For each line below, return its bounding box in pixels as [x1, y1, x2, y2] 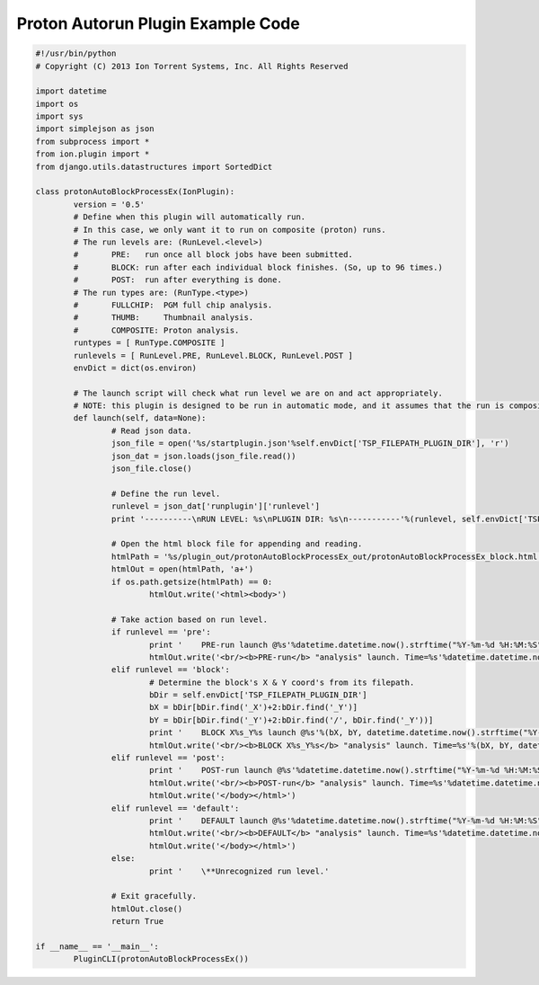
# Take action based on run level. [110, 614, 269, 625]
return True [110, 917, 164, 927]
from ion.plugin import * [35, 149, 150, 159]
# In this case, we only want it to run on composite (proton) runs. [73, 225, 386, 235]
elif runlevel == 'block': [110, 665, 231, 675]
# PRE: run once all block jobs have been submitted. [73, 250, 354, 260]
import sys [35, 111, 84, 121]
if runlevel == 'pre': [110, 627, 211, 637]
